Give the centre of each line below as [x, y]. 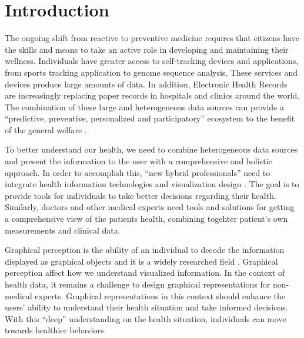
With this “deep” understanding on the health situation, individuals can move [146, 318]
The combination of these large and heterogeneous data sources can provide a [144, 107]
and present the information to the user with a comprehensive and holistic [138, 161]
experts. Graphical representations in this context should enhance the [160, 295]
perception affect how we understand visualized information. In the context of [145, 273]
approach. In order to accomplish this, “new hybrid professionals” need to [138, 172]
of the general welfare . [46, 129]
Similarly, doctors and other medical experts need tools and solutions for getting [150, 207]
